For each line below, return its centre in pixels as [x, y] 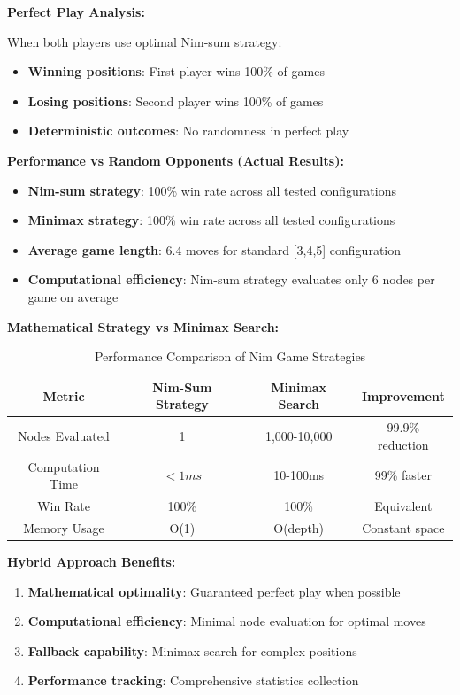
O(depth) [299, 527]
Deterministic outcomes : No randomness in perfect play [188, 131]
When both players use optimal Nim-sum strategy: [145, 41]
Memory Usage [64, 527]
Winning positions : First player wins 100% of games [176, 71]
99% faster [403, 475]
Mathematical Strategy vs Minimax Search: [143, 326]
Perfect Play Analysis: [76, 12]
